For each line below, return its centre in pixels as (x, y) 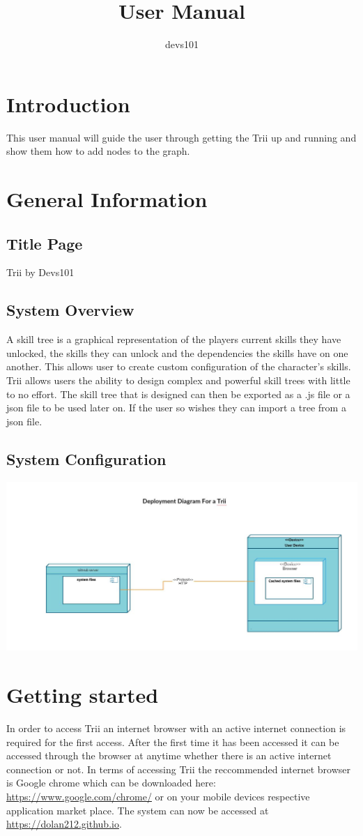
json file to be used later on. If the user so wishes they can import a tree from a (176, 408)
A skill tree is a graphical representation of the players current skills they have (174, 339)
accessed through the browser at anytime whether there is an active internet (169, 755)
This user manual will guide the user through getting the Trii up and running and (181, 137)
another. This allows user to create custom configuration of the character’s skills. (179, 366)
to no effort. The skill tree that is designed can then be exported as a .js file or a (178, 394)
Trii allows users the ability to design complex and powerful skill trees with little (178, 380)
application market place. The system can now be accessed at (138, 810)
